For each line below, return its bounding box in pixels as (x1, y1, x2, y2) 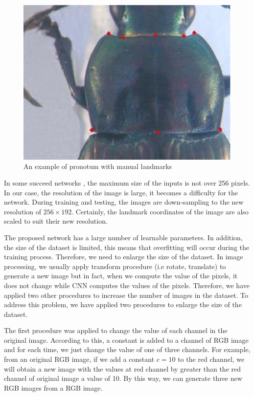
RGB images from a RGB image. (4, 382, 103, 393)
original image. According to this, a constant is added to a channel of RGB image (4, 334, 249, 345)
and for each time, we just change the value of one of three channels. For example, (4, 344, 251, 354)
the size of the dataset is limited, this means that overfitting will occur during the (4, 242, 249, 252)
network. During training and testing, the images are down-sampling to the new (4, 197, 244, 207)
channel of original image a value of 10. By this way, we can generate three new (4, 373, 242, 383)
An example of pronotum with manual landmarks (23, 161, 172, 171)
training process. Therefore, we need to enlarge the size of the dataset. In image (4, 251, 243, 262)
